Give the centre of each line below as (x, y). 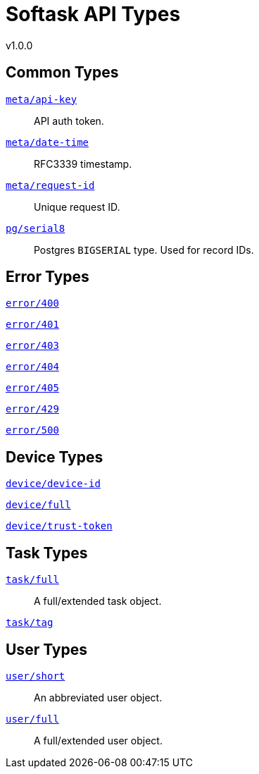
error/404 (32, 367)
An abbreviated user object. (98, 697)
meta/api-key (42, 99)
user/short (36, 676)
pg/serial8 (36, 228)
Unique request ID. (77, 207)
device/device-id (53, 484)
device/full (38, 505)
